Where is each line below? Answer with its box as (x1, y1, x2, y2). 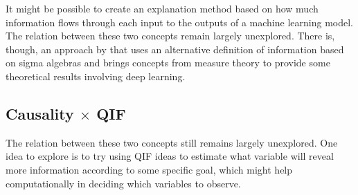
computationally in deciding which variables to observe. (6, 176, 241, 190)
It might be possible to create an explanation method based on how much (6, 1, 319, 15)
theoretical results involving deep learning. (6, 68, 186, 83)
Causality (6, 102, 74, 124)
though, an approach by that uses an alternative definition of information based (6, 41, 344, 56)
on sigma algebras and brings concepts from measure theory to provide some (6, 55, 330, 70)
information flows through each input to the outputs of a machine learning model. (6, 15, 353, 29)
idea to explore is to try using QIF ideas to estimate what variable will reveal (6, 149, 334, 163)
